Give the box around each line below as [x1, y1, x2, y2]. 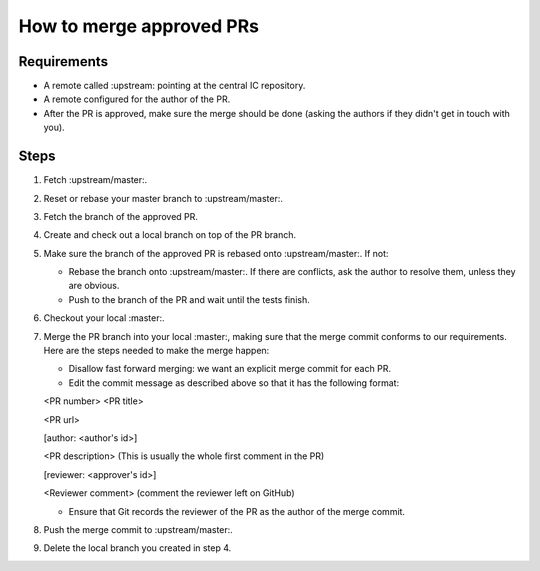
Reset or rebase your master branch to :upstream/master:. [43, 192, 284, 204]
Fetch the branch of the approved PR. [43, 210, 199, 222]
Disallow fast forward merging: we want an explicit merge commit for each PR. [68, 363, 392, 375]
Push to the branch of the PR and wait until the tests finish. [68, 293, 310, 305]
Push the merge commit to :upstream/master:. [43, 523, 234, 535]
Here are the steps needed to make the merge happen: [43, 345, 270, 357]
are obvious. [68, 280, 120, 292]
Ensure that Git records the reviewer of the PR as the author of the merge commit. [68, 505, 405, 517]
